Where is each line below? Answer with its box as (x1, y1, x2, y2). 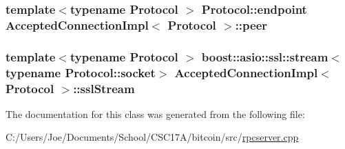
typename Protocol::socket (6, 63, 156, 81)
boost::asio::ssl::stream (201, 48, 328, 65)
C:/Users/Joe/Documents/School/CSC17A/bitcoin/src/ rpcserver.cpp (6, 130, 299, 144)
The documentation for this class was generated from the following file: (6, 106, 305, 121)
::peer (235, 16, 268, 33)
